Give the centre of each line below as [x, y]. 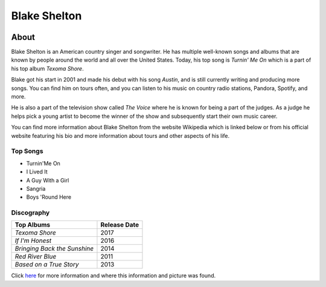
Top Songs [27, 151]
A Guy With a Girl [48, 180]
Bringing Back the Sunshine [54, 249]
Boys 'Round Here [49, 197]
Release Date [120, 225]
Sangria [36, 189]
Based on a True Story [47, 265]
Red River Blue [36, 257]
